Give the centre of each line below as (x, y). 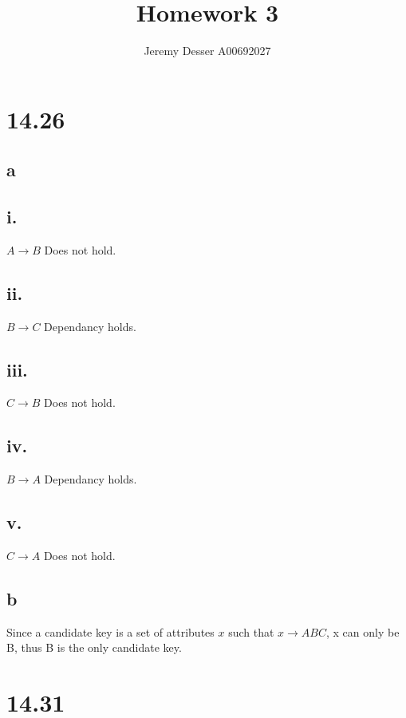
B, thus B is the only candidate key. (94, 647)
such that (251, 631)
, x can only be (363, 631)
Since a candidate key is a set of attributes (110, 631)
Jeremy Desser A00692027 (207, 51)
